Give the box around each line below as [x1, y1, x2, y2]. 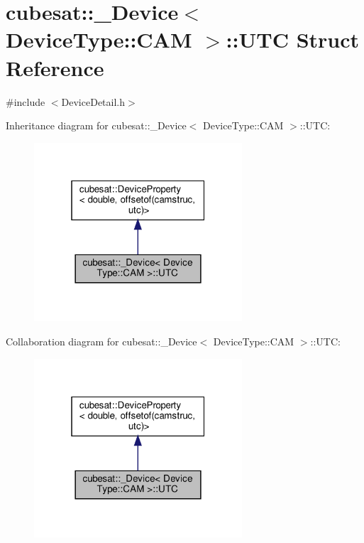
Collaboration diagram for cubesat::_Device [6, 334, 197, 349]
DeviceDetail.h [61, 94, 126, 109]
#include [6, 94, 45, 109]
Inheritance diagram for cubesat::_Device [6, 118, 187, 133]
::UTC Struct [226, 25, 360, 54]
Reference [6, 53, 104, 82]
